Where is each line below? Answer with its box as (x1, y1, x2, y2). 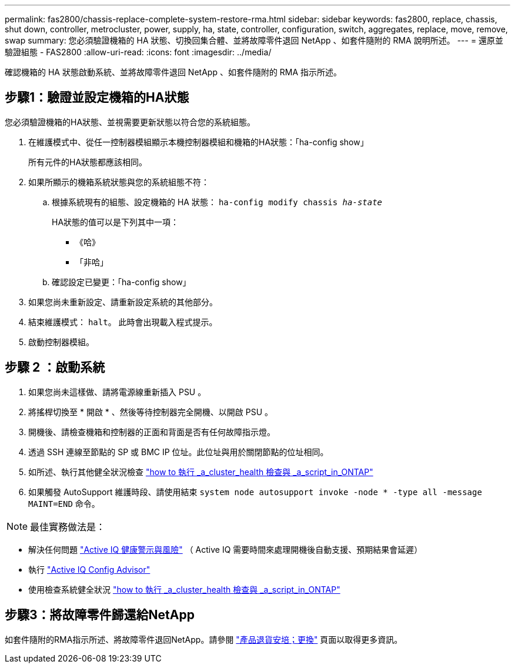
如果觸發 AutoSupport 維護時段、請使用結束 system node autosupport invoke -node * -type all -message (28, 486, 482, 497)
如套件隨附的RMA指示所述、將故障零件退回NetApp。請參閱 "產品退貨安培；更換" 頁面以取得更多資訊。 (5, 634, 403, 644)
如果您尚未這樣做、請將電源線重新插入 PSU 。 (28, 386, 206, 397)
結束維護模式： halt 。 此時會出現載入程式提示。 (28, 316, 218, 327)
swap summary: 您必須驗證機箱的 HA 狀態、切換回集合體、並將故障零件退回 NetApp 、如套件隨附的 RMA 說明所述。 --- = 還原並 (5, 35, 504, 45)
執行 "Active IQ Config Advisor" (28, 564, 151, 575)
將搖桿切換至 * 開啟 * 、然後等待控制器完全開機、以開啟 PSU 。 (28, 406, 273, 417)
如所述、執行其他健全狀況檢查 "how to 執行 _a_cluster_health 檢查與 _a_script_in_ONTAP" (28, 466, 373, 477)
